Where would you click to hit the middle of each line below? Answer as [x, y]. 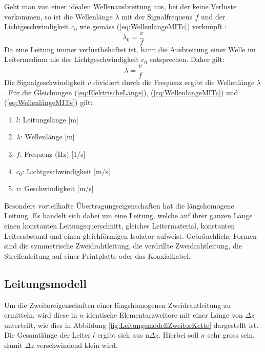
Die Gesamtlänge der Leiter [47, 335]
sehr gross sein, [231, 335]
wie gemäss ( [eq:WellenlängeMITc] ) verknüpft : [153, 26]
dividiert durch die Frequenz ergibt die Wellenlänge [174, 82]
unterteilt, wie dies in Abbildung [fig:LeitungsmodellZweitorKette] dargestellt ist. [131, 325]
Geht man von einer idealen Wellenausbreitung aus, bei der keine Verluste [120, 6]
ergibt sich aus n [124, 335]
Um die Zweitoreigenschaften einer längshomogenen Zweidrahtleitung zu [118, 305]
